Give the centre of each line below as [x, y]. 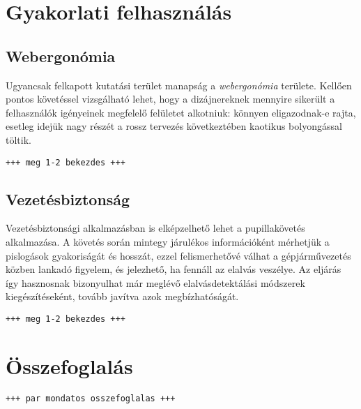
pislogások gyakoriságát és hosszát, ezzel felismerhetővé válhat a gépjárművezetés [178, 255]
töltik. [18, 139]
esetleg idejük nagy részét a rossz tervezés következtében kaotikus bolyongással [174, 126]
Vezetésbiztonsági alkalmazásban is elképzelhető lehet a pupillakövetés [155, 228]
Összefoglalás [69, 365]
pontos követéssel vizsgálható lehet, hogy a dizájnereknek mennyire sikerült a [170, 99]
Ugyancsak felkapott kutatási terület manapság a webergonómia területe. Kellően [179, 85]
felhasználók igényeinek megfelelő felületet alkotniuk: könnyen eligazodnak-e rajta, [181, 112]
